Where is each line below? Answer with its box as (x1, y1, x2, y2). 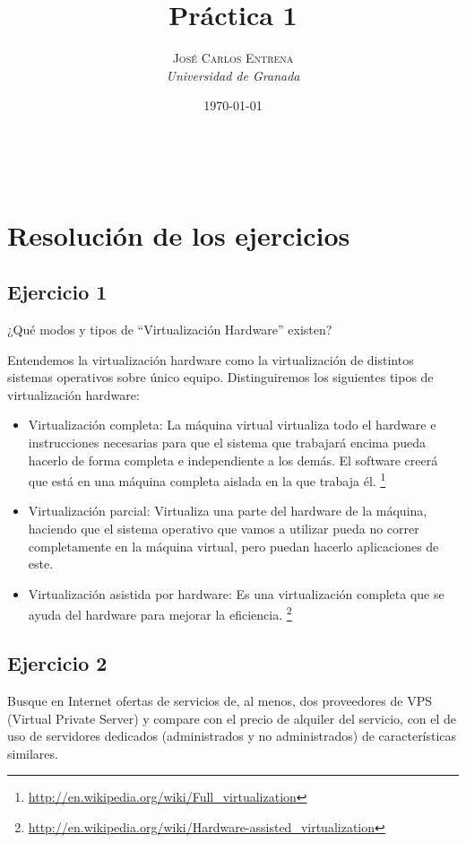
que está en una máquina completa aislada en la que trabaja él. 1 (28, 469, 386, 490)
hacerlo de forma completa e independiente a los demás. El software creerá (28, 450, 438, 469)
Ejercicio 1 (7, 278, 108, 306)
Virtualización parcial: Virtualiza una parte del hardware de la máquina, (28, 501, 427, 520)
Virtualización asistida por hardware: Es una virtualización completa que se (28, 584, 444, 603)
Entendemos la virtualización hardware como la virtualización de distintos (7, 350, 414, 369)
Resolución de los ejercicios (7, 216, 350, 253)
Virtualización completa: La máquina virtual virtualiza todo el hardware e (28, 415, 436, 434)
